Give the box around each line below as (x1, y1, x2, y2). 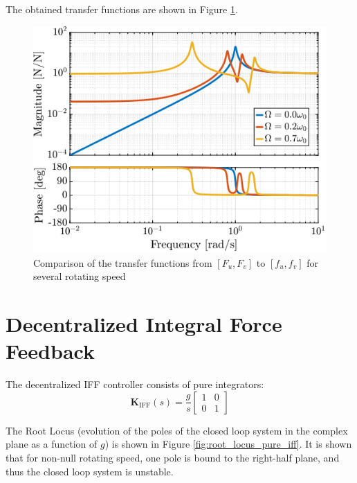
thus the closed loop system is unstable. (6, 464, 174, 478)
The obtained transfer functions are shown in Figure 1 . (6, 2, 238, 16)
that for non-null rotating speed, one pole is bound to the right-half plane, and (6, 450, 340, 464)
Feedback (6, 337, 95, 365)
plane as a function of (6, 437, 98, 451)
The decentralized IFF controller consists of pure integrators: (6, 377, 264, 392)
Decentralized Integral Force (6, 310, 282, 337)
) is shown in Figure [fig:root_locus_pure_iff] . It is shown (104, 437, 352, 451)
